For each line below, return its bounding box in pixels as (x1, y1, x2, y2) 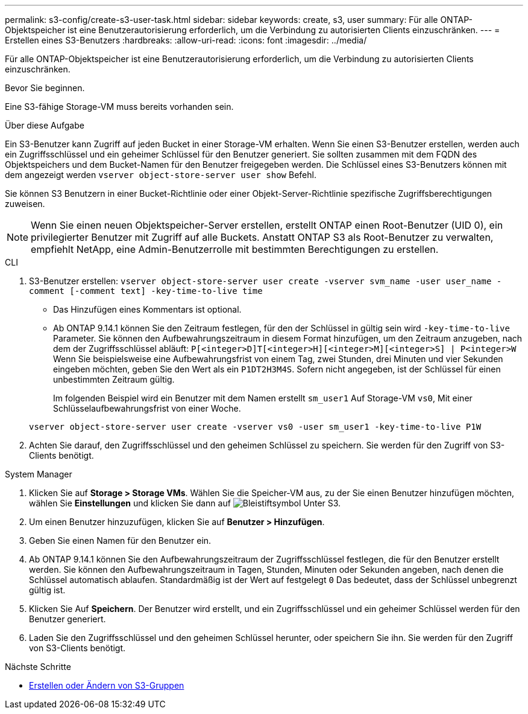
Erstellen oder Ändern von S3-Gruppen (29, 680, 184, 690)
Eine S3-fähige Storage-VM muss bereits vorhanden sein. (5, 101, 234, 112)
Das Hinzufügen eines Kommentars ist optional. (53, 304, 242, 314)
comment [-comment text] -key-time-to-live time (29, 286, 263, 296)
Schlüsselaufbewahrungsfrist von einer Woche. (53, 403, 241, 413)
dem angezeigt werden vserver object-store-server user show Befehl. (5, 170, 316, 180)
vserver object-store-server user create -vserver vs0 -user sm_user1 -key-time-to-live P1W (29, 422, 482, 432)
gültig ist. (29, 585, 66, 595)
